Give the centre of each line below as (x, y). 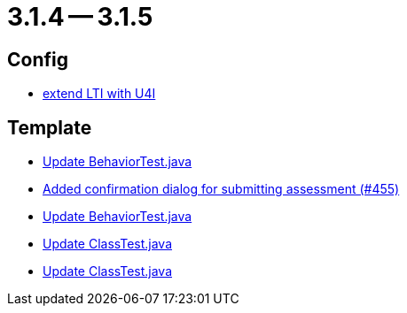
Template (50, 127)
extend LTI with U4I (99, 94)
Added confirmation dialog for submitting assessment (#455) (221, 189)
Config (38, 59)
